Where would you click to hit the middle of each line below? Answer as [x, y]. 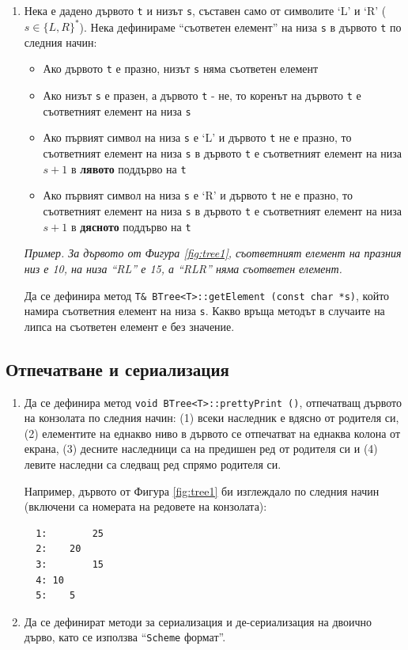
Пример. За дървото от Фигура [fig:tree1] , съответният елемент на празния [213, 253]
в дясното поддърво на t [131, 226]
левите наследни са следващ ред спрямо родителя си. [153, 464]
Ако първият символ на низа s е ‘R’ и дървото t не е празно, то [198, 195]
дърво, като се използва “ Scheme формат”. [125, 637]
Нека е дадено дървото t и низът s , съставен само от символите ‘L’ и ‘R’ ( [205, 10]
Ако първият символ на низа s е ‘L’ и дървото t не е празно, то [197, 137]
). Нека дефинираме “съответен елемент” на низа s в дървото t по [240, 27]
